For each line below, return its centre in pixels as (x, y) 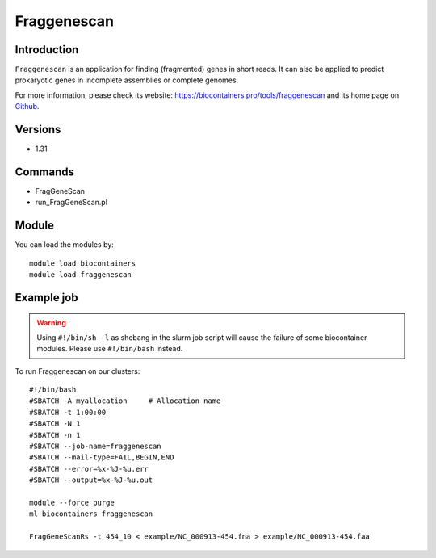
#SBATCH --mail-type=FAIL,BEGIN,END (102, 457)
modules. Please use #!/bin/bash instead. (110, 349)
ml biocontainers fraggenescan (91, 514)
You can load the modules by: (65, 245)
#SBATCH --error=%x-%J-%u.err (89, 469)
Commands (45, 172)
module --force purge (72, 503)
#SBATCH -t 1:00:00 (68, 412)
